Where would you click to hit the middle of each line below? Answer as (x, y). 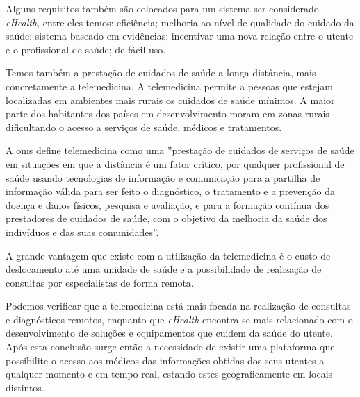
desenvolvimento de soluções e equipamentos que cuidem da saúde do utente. (169, 333)
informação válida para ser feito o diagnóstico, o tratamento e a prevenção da (170, 191)
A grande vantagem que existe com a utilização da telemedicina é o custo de (168, 255)
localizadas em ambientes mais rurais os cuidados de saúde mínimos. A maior (170, 100)
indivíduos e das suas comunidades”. (82, 231)
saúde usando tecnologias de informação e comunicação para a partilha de (163, 177)
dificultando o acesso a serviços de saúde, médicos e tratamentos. (144, 127)
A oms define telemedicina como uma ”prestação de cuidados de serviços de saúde (180, 150)
